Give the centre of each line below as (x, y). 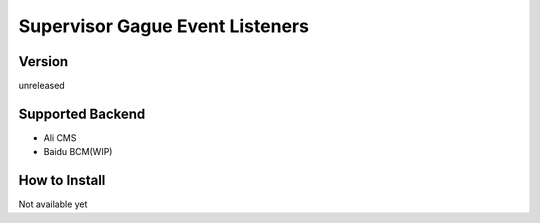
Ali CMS (60, 137)
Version (43, 61)
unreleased (41, 86)
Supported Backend (82, 113)
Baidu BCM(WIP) (78, 152)
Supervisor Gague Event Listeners (164, 26)
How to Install (62, 180)
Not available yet (53, 204)
